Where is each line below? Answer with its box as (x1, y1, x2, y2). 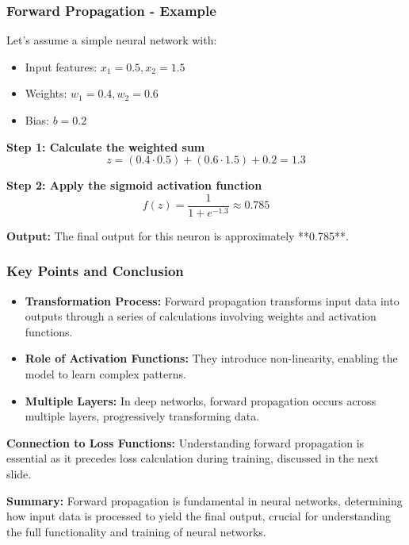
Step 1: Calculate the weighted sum (6, 138, 205, 155)
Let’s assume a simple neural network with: (6, 32, 217, 48)
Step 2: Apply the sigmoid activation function (6, 177, 262, 194)
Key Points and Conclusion (6, 261, 184, 281)
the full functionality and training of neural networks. (6, 523, 266, 539)
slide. (6, 466, 32, 482)
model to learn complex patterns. (25, 366, 186, 382)
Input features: (25, 58, 97, 75)
